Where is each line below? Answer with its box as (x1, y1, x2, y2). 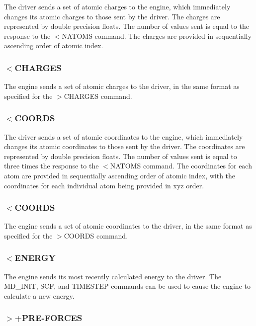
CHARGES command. (64, 90, 132, 101)
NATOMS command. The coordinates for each (110, 161, 252, 171)
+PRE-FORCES (14, 312, 83, 324)
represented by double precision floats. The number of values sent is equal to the (4, 21, 249, 31)
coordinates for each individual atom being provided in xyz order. (4, 180, 204, 190)
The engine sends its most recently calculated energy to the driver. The (4, 271, 222, 281)
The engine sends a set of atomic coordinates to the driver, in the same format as (4, 221, 252, 231)
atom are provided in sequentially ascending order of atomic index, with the (4, 170, 236, 180)
